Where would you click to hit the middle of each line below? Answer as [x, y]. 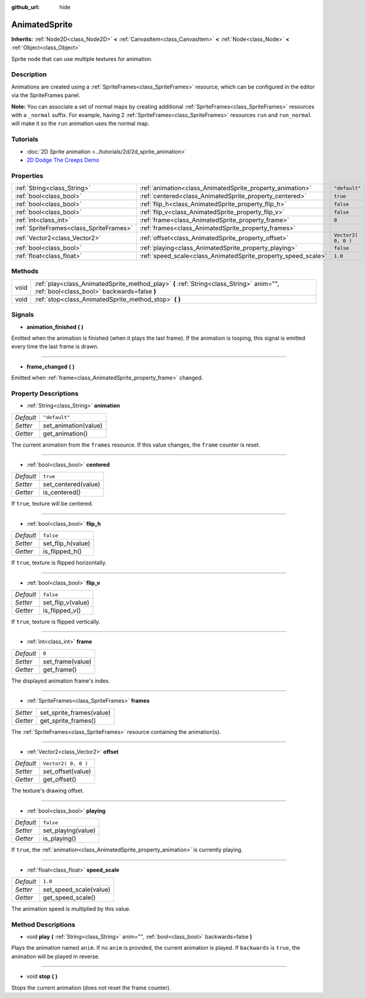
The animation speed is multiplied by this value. [71, 908]
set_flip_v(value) [66, 602]
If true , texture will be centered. [52, 504]
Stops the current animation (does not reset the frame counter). [91, 988]
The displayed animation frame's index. [61, 681]
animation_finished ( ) [55, 327]
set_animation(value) [73, 425]
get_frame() [60, 669]
